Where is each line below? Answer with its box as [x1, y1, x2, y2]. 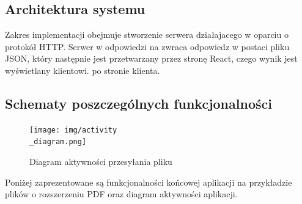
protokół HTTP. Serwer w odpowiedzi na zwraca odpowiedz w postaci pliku [5, 40, 290, 53]
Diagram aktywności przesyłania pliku [29, 155, 172, 168]
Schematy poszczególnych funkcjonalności [5, 93, 272, 112]
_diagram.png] [29, 137, 87, 147]
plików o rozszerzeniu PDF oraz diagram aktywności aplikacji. [5, 188, 238, 200]
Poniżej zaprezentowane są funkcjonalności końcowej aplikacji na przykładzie [5, 175, 292, 188]
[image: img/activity [29, 125, 117, 134]
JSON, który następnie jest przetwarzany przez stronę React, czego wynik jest [5, 52, 298, 65]
